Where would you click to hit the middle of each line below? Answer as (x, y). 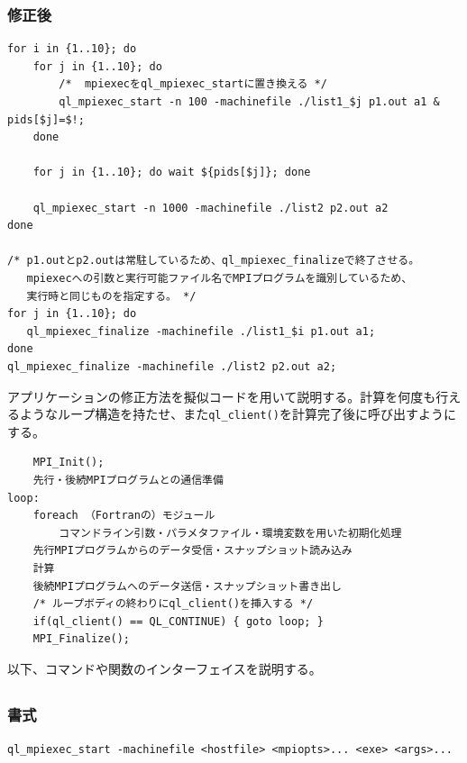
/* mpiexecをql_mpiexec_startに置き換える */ (193, 84)
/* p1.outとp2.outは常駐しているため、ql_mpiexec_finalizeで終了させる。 (214, 261)
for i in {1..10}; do (72, 49)
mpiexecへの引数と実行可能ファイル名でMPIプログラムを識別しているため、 (220, 278)
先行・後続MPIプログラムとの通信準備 (128, 480)
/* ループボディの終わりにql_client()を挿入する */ (173, 604)
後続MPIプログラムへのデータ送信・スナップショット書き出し (187, 586)
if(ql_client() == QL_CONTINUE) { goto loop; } (178, 621)
